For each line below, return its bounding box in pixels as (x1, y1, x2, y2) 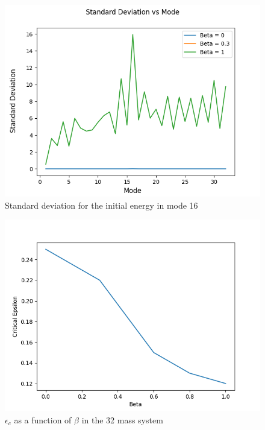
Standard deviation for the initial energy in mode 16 (5, 198, 198, 211)
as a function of (14, 413, 72, 426)
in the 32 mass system (81, 413, 163, 426)
